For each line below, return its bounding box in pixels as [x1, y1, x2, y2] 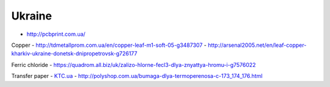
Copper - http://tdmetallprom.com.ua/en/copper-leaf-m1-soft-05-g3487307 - [11, 41, 207, 49]
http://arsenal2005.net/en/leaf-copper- [208, 41, 307, 49]
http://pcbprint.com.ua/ [26, 30, 86, 38]
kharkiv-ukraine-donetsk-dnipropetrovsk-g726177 [11, 50, 137, 57]
